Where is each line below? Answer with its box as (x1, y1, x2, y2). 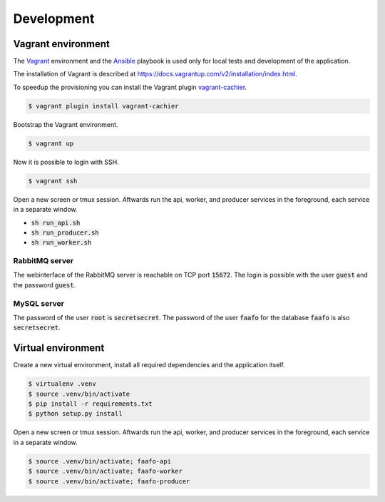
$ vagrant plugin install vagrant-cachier (28, 102, 179, 110)
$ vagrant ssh (28, 177, 78, 185)
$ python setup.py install (28, 410, 123, 418)
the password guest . (13, 280, 76, 289)
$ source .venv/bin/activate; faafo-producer (28, 477, 190, 485)
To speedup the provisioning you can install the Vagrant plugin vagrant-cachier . (13, 83, 247, 91)
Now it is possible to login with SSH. (13, 158, 119, 166)
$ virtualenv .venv (28, 380, 96, 388)
